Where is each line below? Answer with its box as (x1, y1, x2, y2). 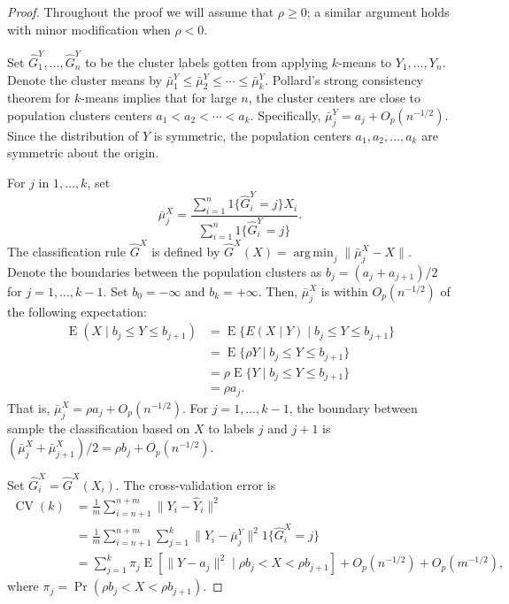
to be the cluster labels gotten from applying (85, 52, 328, 71)
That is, (7, 398, 50, 417)
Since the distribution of (7, 126, 139, 144)
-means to (338, 52, 392, 71)
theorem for (7, 88, 71, 107)
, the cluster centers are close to (248, 88, 421, 107)
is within (320, 281, 368, 300)
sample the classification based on (7, 418, 190, 437)
